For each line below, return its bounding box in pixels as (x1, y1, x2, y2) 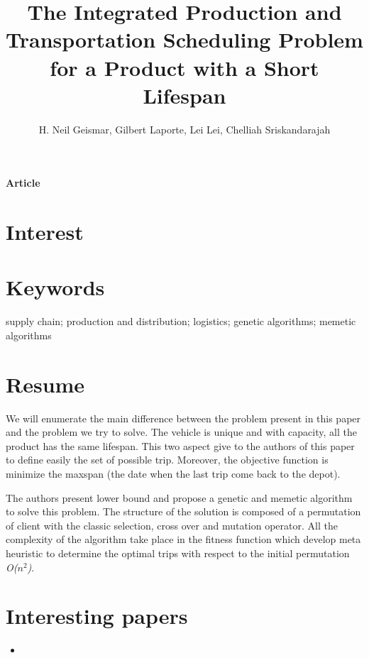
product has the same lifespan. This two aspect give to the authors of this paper (6, 438, 355, 453)
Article (6, 175, 40, 190)
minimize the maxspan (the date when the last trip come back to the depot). (6, 466, 341, 481)
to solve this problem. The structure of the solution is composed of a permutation (6, 504, 361, 519)
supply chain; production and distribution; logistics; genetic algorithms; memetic (6, 314, 356, 329)
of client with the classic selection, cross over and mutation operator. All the (6, 517, 338, 532)
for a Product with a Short (50, 53, 319, 82)
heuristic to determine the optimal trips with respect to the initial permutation (6, 546, 350, 561)
